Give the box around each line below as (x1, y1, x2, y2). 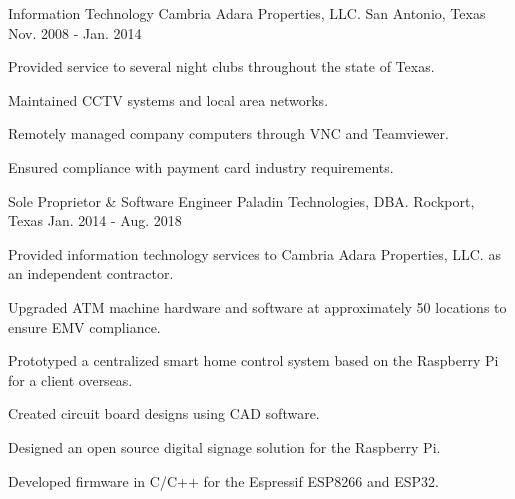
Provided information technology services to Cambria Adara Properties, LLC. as (8, 243, 501, 264)
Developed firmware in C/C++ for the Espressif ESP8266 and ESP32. (8, 470, 439, 491)
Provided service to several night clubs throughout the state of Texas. (8, 56, 435, 77)
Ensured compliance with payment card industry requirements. (8, 156, 394, 177)
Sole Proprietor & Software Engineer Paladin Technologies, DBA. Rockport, (8, 190, 475, 211)
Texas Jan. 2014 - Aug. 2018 (8, 210, 182, 231)
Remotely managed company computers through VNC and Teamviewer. (8, 123, 449, 144)
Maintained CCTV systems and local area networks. (8, 89, 329, 110)
